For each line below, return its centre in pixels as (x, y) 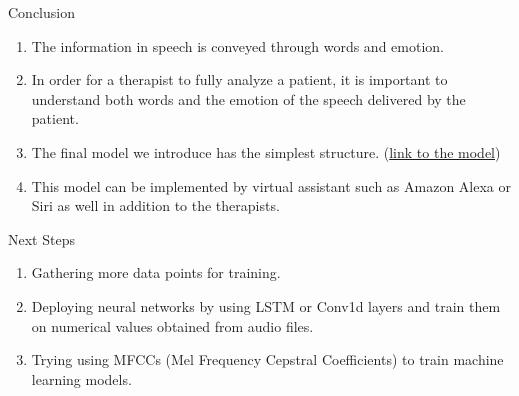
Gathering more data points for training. (156, 272)
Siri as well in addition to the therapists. (155, 205)
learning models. (81, 378)
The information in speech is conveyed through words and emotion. (237, 45)
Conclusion (41, 12)
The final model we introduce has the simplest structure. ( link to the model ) (266, 151)
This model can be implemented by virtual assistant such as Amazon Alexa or (271, 185)
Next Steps (41, 238)
